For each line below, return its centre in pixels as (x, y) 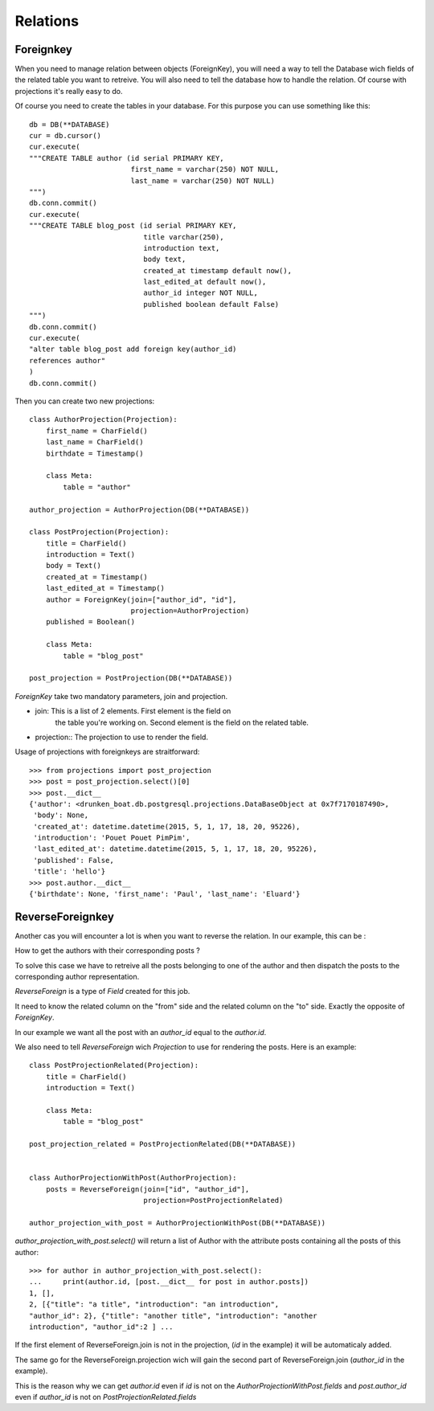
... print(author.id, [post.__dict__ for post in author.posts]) (169, 1282)
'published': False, (74, 860)
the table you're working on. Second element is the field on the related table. (182, 722)
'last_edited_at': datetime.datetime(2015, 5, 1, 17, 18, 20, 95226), (175, 849)
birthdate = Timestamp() (94, 453)
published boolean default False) (211, 304)
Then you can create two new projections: (85, 401)
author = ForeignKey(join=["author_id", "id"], (141, 599)
